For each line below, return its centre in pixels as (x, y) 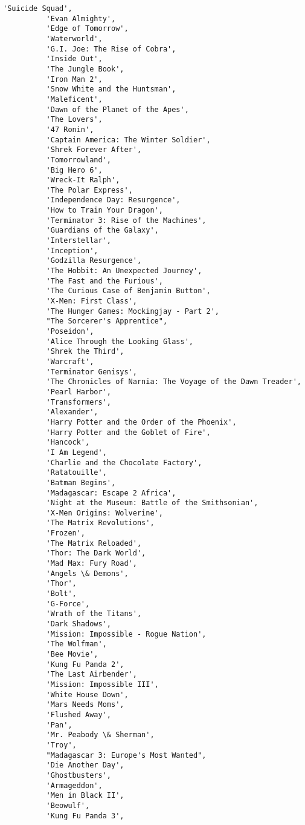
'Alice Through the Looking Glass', (120, 341)
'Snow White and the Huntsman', (111, 89)
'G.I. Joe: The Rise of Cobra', (111, 49)
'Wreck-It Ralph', (83, 180)
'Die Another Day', (85, 765)
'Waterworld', (74, 38)
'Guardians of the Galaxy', (102, 230)
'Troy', (61, 745)
